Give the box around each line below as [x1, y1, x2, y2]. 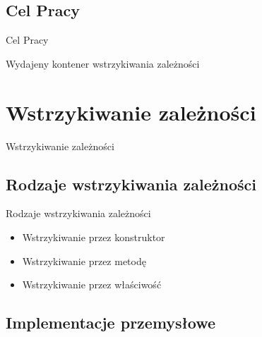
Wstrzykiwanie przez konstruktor [22, 229, 165, 244]
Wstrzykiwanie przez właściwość [22, 277, 162, 292]
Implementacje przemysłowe [6, 312, 216, 333]
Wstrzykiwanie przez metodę [22, 253, 146, 268]
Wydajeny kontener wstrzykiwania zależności [6, 56, 200, 71]
